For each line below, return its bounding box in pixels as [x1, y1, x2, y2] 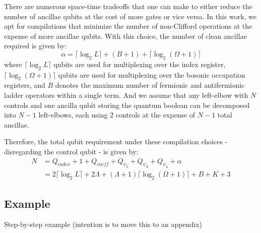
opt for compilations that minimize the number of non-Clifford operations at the [4, 21, 252, 31]
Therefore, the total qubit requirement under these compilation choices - [4, 136, 228, 147]
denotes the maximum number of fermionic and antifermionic [55, 80, 245, 90]
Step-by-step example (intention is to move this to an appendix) [4, 219, 203, 229]
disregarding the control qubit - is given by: [4, 146, 139, 156]
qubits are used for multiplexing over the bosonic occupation [58, 69, 245, 80]
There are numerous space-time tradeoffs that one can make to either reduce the [4, 1, 252, 11]
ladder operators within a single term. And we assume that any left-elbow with [4, 89, 248, 100]
